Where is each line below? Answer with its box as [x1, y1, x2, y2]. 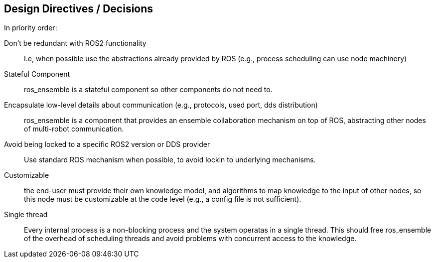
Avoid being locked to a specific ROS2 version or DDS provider [4, 140, 210, 149]
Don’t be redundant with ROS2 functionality [4, 39, 146, 48]
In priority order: [4, 23, 57, 32]
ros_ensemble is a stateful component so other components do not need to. [24, 85, 273, 94]
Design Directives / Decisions [4, 2, 153, 15]
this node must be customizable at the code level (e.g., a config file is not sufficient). [24, 195, 301, 204]
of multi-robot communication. [24, 125, 124, 133]
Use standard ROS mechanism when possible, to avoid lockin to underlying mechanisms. [24, 155, 316, 164]
